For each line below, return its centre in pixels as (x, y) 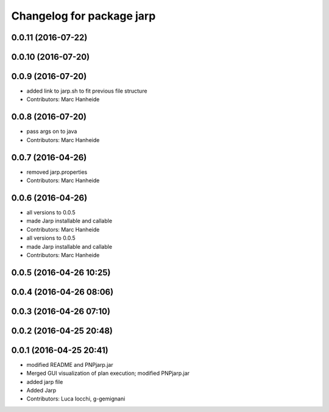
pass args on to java (52, 132)
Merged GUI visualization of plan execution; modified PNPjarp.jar (108, 373)
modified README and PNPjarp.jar (70, 364)
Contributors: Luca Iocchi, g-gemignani (76, 399)
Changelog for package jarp (83, 16)
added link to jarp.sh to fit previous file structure (87, 91)
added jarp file (45, 382)
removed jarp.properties (57, 172)
